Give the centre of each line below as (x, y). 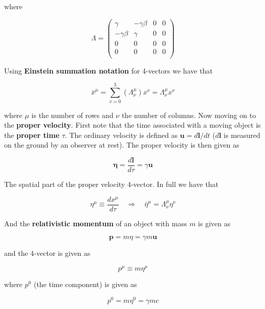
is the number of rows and (72, 115)
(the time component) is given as (85, 284)
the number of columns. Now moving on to (189, 115)
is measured (242, 135)
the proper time (32, 135)
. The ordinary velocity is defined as (121, 135)
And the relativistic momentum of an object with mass (96, 223)
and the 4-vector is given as (47, 253)
